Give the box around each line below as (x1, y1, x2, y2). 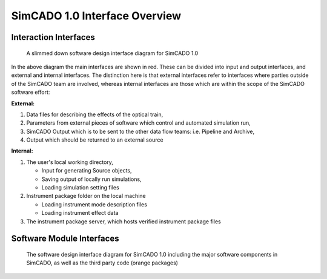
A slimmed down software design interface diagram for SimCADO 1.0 (26, 49, 199, 57)
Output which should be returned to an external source (26, 136, 163, 143)
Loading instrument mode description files (41, 200, 148, 208)
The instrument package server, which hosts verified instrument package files (26, 218, 221, 225)
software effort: (11, 88, 50, 96)
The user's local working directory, (26, 158, 113, 166)
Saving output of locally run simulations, (41, 176, 142, 183)
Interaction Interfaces (11, 32, 95, 42)
